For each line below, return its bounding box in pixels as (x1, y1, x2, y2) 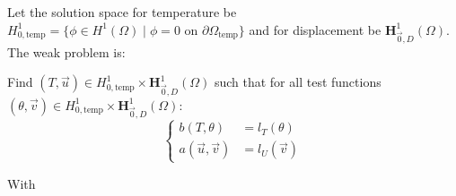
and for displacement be (249, 20, 381, 38)
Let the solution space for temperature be (7, 3, 237, 21)
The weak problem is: (7, 42, 126, 61)
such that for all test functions (214, 72, 381, 91)
